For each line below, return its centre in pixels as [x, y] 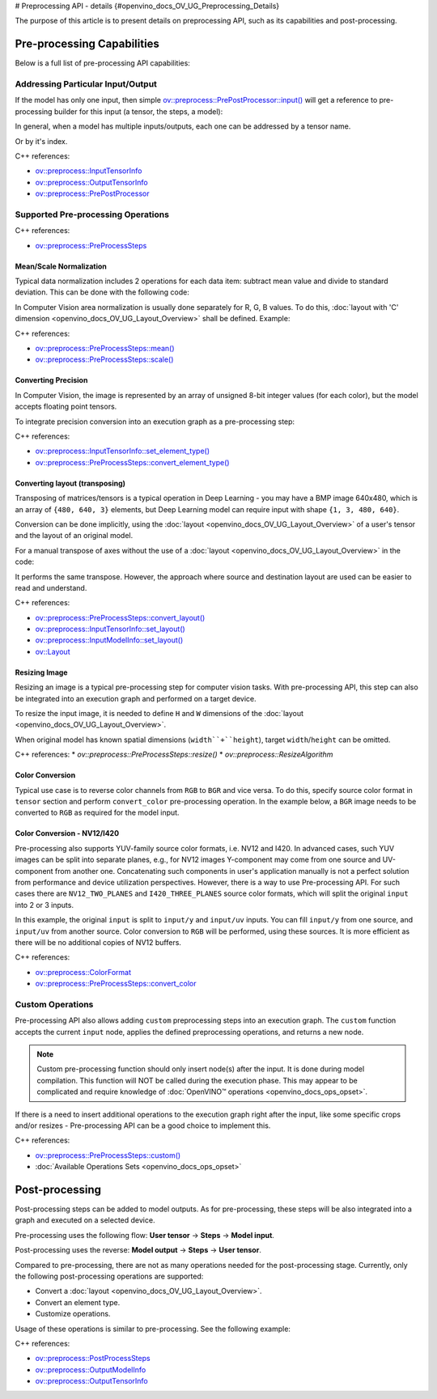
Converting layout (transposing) [70, 483]
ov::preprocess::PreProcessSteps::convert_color [116, 984]
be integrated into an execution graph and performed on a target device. [136, 698]
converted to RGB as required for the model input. [97, 812]
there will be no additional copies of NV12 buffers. [98, 942]
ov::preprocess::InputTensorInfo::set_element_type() [123, 451]
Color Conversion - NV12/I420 [67, 833]
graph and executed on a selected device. [85, 1220]
